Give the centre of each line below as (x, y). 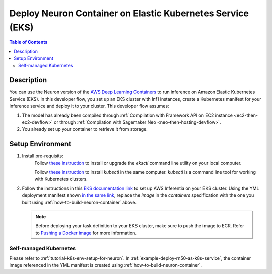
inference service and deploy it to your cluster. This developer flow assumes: (89, 106)
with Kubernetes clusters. (61, 179)
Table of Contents (28, 42)
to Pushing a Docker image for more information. (86, 233)
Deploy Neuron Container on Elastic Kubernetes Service (129, 13)
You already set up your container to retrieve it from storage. (85, 129)
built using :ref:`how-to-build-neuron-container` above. (79, 202)
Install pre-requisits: (43, 156)
